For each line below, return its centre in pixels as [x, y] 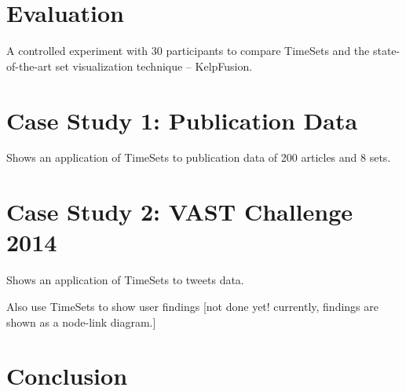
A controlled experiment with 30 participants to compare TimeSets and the [188, 51]
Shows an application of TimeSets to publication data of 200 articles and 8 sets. [199, 157]
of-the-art [29, 66]
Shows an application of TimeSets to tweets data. [125, 280]
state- [386, 51]
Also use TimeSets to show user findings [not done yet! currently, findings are [192, 306]
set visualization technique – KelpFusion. [154, 66]
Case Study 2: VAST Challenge [180, 212]
